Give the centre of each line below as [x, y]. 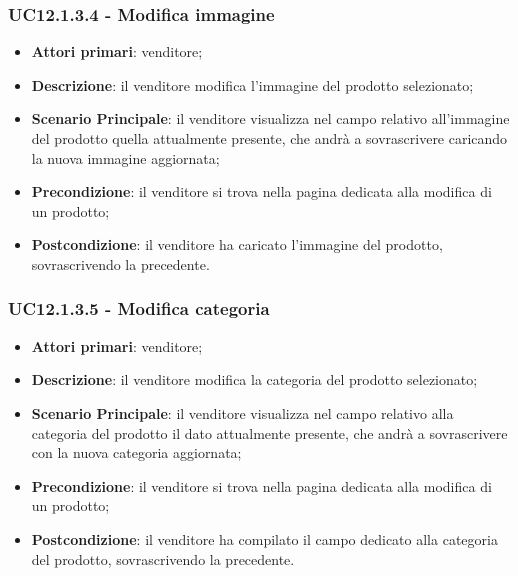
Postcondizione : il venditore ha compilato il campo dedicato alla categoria [264, 538]
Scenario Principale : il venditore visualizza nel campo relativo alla [242, 412]
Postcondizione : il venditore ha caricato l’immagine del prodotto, [237, 244]
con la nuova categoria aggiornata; [136, 452]
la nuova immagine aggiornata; [125, 157]
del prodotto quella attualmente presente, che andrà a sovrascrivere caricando [269, 138]
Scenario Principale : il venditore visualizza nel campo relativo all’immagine [270, 118]
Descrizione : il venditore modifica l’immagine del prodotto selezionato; [252, 84]
